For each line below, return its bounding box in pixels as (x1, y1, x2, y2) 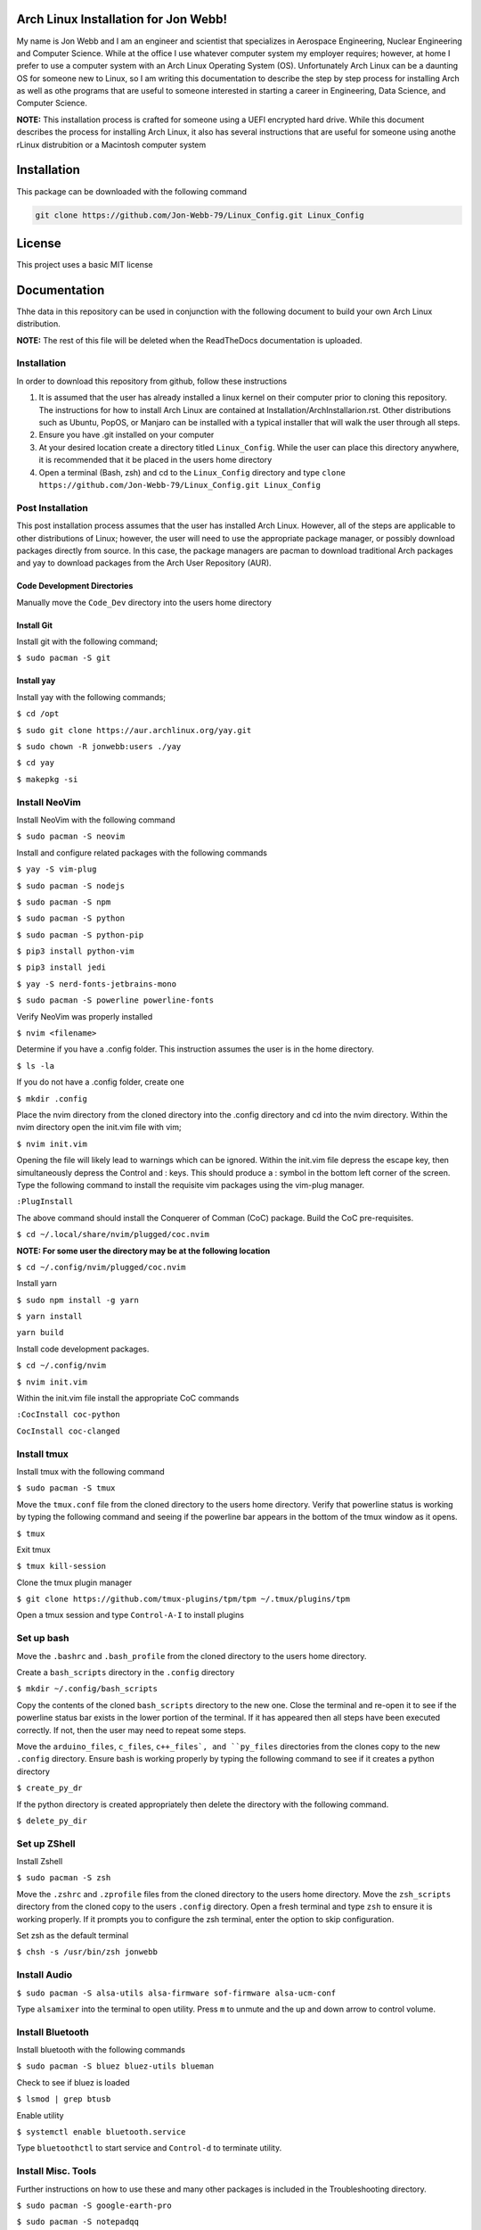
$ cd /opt (16, 709, 60, 719)
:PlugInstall (16, 1196, 74, 1207)
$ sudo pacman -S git (16, 653, 111, 664)
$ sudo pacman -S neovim (16, 831, 125, 842)
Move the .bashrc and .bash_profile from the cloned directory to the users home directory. (16, 1650, 367, 1661)
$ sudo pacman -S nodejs (16, 880, 125, 891)
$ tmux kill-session (16, 1561, 107, 1572)
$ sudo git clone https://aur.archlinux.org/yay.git (16, 725, 252, 735)
